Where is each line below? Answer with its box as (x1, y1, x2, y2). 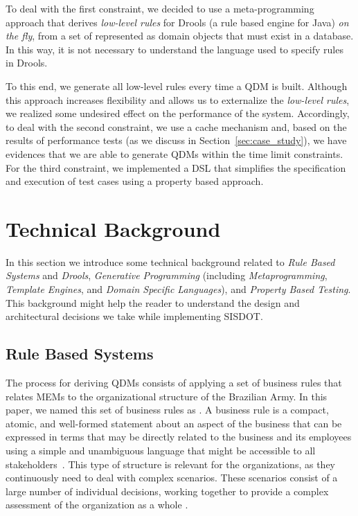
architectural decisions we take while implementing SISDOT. (6, 309, 263, 323)
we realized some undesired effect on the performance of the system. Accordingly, (6, 106, 350, 121)
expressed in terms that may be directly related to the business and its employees (6, 429, 352, 444)
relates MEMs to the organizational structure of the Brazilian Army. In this (6, 389, 328, 403)
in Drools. (6, 55, 48, 70)
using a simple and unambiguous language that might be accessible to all (6, 443, 316, 457)
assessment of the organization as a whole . (6, 497, 188, 512)
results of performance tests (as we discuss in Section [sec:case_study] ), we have (6, 133, 347, 148)
